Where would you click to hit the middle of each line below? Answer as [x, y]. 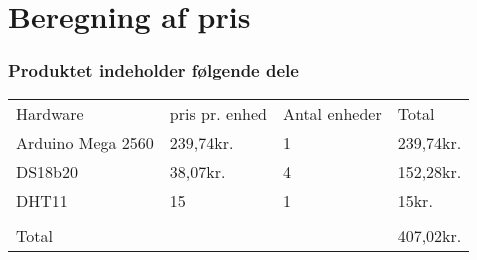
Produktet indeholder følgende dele [153, 70]
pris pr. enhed [218, 113]
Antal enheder [332, 113]
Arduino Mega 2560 [85, 142]
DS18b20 [47, 171]
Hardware [50, 113]
